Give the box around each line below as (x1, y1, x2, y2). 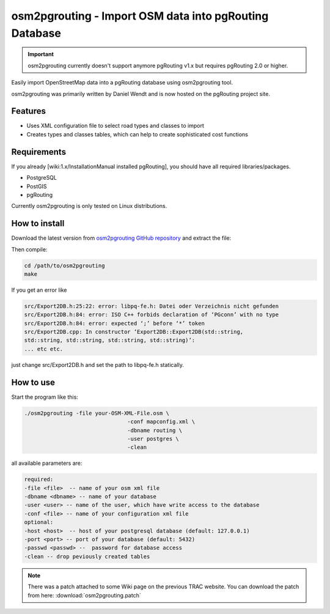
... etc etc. (24, 346, 64, 352)
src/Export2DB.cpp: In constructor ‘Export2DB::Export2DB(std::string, (24, 328, 244, 336)
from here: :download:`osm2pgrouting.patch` (28, 591, 141, 599)
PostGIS (26, 182, 47, 190)
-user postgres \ (127, 435, 180, 442)
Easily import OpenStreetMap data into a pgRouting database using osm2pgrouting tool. (11, 79, 233, 86)
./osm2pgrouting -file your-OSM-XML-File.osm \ (24, 410, 169, 416)
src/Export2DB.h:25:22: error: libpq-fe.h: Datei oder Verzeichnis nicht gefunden (24, 303, 279, 309)
